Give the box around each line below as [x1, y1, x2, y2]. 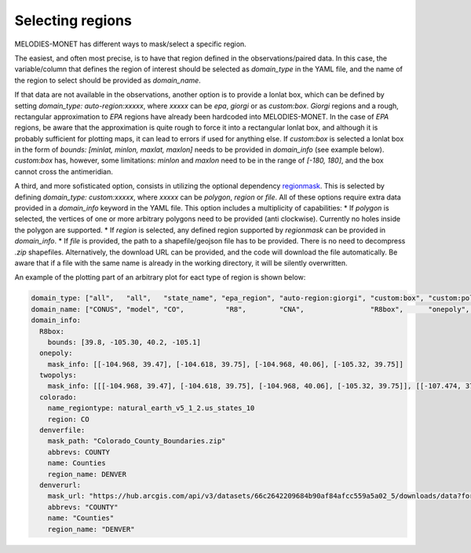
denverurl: [39, 480, 82, 489]
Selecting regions [14, 12, 133, 29]
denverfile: [39, 426, 86, 435]
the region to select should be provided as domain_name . [14, 75, 202, 85]
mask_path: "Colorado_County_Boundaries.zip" [47, 437, 226, 445]
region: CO [47, 415, 89, 423]
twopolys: [39, 371, 78, 380]
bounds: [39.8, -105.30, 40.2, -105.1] [47, 338, 202, 346]
